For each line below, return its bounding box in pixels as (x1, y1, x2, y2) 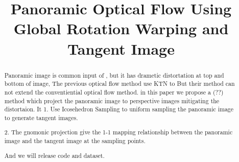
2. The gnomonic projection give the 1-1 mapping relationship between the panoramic (4, 128, 233, 136)
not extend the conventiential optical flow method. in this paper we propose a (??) (4, 87, 224, 96)
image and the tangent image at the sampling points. (4, 136, 146, 145)
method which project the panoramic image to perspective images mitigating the (4, 96, 220, 105)
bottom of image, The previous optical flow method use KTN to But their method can (4, 79, 235, 88)
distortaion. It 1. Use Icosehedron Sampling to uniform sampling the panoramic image (4, 105, 234, 113)
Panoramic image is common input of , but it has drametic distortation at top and (4, 71, 224, 79)
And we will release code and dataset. (4, 151, 105, 159)
